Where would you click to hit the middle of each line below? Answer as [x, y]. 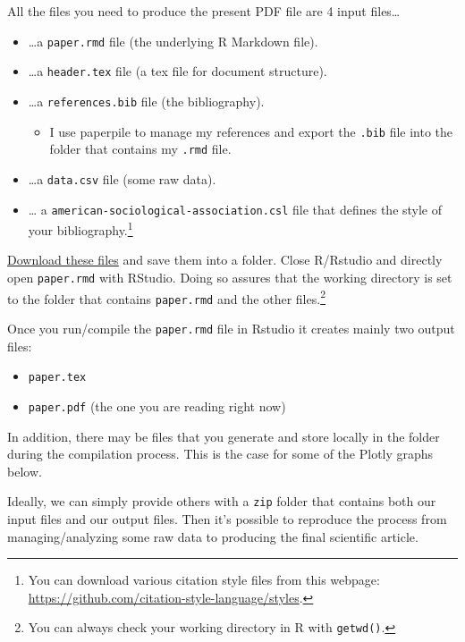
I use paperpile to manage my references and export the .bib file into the [251, 131]
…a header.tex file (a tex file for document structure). [178, 71]
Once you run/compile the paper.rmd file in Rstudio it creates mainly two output [231, 328]
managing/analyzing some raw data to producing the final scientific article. [213, 536]
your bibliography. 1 [80, 228]
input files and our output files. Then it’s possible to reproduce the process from [227, 519]
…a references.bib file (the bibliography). [146, 101]
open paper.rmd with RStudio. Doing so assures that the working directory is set [230, 278]
